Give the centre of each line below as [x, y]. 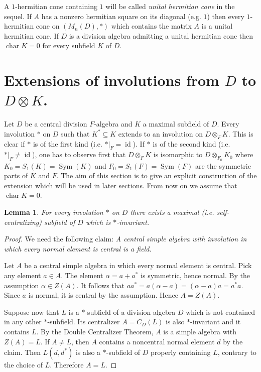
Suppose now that [32, 312]
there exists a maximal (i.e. [172, 212]
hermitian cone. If [31, 35]
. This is [241, 133]
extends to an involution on [160, 133]
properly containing [181, 352]
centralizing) [23, 222]
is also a [88, 352]
